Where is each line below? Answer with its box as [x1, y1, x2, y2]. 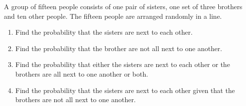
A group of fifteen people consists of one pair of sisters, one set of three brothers [4, 1, 243, 11]
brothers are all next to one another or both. [15, 68, 148, 79]
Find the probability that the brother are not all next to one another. [15, 43, 222, 53]
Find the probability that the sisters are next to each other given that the [15, 85, 235, 95]
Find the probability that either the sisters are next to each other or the [15, 59, 230, 69]
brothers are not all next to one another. [15, 94, 136, 105]
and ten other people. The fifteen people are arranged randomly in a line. [4, 11, 222, 21]
